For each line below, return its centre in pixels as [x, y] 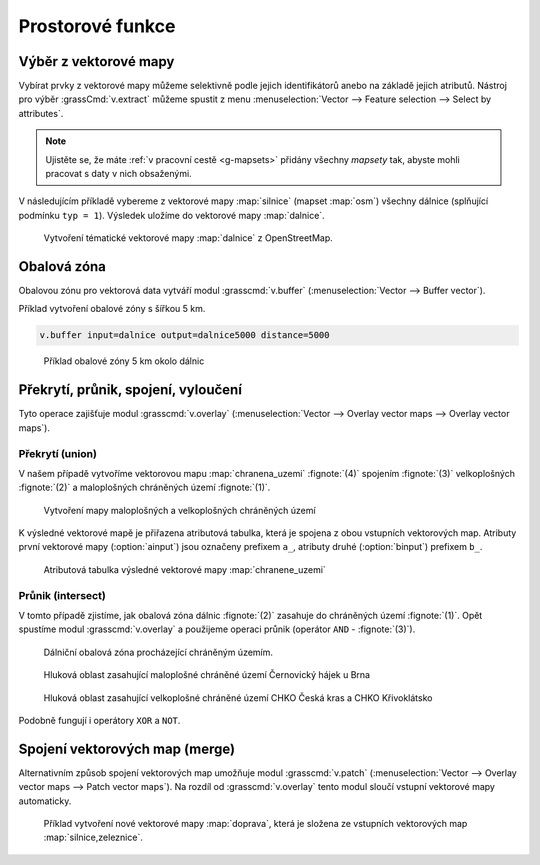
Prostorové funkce [97, 26]
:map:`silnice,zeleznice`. [93, 837]
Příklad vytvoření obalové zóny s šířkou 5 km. [112, 309]
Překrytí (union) [57, 453]
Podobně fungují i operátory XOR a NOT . [99, 720]
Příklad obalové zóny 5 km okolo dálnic [124, 361]
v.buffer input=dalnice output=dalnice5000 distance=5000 [184, 335]
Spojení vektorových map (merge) [126, 748]
